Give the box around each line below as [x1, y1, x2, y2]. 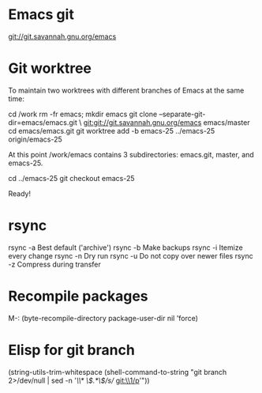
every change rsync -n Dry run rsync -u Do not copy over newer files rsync [8, 251, 254, 260]
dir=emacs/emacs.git [8, 117, 77, 127]
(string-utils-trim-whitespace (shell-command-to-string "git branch [8, 367, 227, 376]
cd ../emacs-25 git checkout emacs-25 [8, 173, 136, 183]
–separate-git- [159, 109, 206, 119]
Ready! [8, 188, 32, 198]
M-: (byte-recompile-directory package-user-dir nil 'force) [8, 313, 199, 323]
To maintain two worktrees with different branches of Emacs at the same [8, 85, 245, 95]
